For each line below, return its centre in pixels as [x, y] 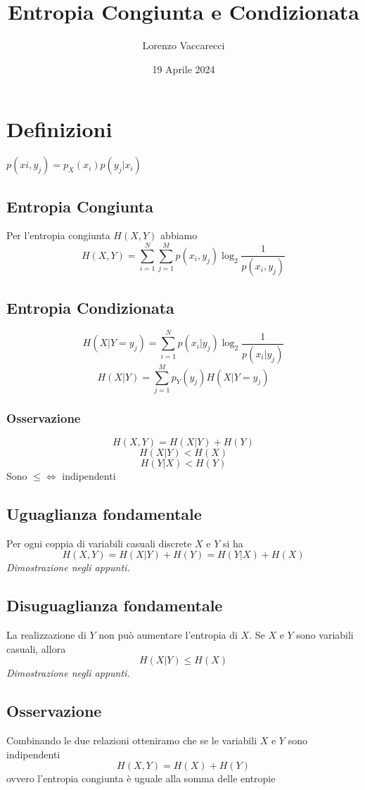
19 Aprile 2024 [184, 69]
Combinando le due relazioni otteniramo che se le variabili [132, 740]
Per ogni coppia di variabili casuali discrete [99, 543]
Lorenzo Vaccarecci [184, 45]
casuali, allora [36, 648]
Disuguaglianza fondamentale [115, 605]
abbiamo [179, 235]
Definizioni [59, 129]
